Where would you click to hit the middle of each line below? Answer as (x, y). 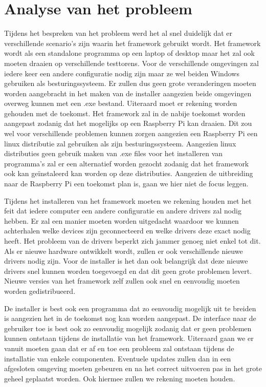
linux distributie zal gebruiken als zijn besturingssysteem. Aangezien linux (120, 143)
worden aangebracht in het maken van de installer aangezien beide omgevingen (128, 93)
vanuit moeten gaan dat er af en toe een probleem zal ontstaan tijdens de (119, 348)
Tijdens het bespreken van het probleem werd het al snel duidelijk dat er (118, 33)
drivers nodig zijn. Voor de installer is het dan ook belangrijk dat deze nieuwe (126, 261)
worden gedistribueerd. (40, 291)
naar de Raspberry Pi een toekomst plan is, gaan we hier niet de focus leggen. (126, 184)
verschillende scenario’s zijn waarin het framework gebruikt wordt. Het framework (132, 43)
